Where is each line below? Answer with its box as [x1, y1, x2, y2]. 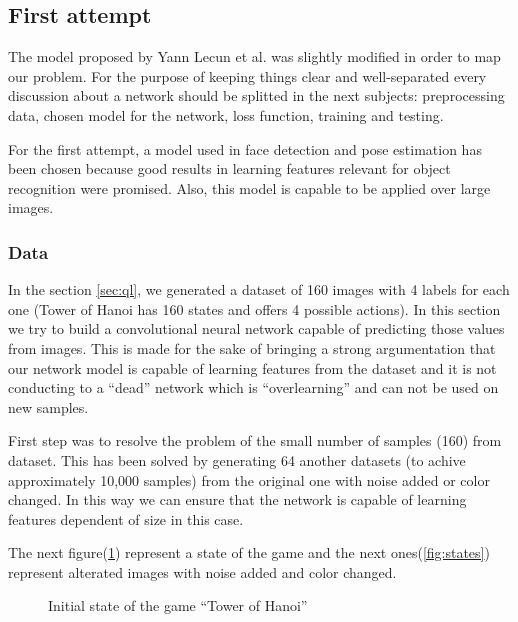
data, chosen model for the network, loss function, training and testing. [8, 104, 444, 125]
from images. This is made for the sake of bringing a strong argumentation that [8, 337, 496, 358]
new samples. [8, 396, 89, 417]
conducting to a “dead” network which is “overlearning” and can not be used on [8, 377, 499, 398]
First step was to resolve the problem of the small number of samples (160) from [8, 430, 502, 451]
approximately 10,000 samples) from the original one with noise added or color [8, 469, 490, 490]
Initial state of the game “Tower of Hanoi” [48, 595, 308, 616]
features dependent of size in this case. [8, 508, 244, 529]
